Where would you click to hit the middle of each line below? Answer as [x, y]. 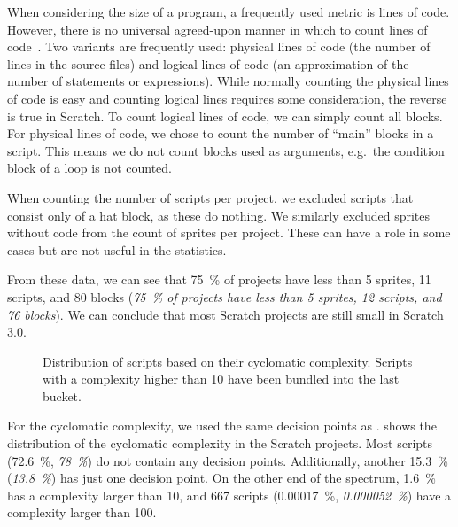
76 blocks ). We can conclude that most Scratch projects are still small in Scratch [225, 314]
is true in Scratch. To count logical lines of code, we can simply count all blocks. [225, 116]
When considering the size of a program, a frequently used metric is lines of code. [229, 12]
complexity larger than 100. [82, 512]
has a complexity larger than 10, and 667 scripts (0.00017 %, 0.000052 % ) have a [229, 495]
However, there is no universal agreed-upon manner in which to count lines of [217, 29]
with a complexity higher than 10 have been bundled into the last [221, 379]
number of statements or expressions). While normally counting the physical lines [228, 81]
